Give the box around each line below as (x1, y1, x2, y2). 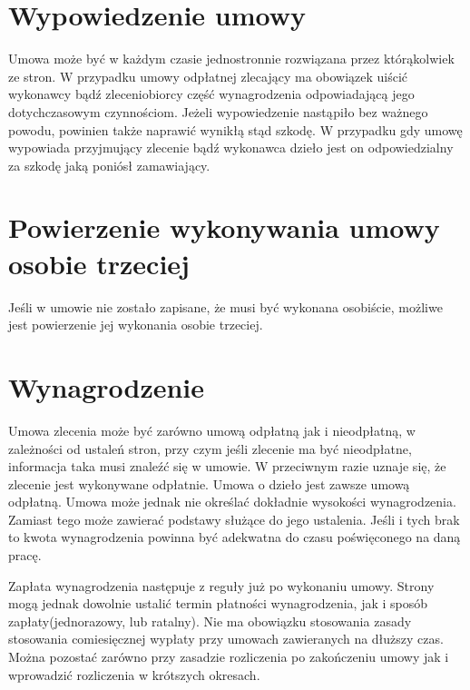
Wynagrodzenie (8, 368, 205, 405)
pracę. (8, 546, 42, 565)
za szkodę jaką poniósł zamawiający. (8, 155, 211, 174)
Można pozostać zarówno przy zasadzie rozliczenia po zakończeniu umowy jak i (8, 647, 449, 666)
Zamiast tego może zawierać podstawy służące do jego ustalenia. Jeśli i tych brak (8, 509, 460, 528)
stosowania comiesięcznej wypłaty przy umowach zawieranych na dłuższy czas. (8, 629, 444, 648)
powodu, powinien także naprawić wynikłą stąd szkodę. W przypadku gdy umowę (8, 120, 463, 139)
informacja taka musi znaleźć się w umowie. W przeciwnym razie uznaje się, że (8, 457, 446, 476)
